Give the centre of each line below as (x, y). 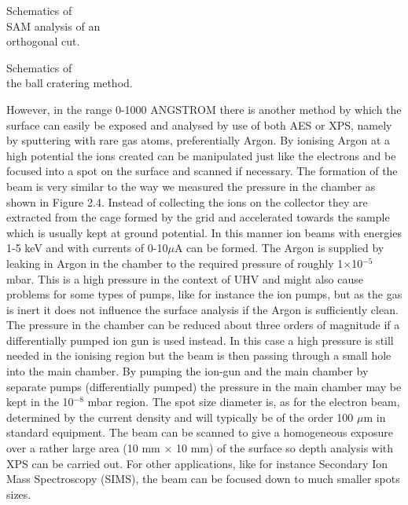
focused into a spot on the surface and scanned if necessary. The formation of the (202, 171)
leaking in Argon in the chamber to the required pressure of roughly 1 (175, 263)
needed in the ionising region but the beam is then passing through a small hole (199, 355)
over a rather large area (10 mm (83, 448)
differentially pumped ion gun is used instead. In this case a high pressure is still (200, 340)
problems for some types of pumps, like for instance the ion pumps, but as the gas (204, 294)
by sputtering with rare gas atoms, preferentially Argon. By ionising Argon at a (198, 140)
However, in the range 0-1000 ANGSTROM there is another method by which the (204, 109)
